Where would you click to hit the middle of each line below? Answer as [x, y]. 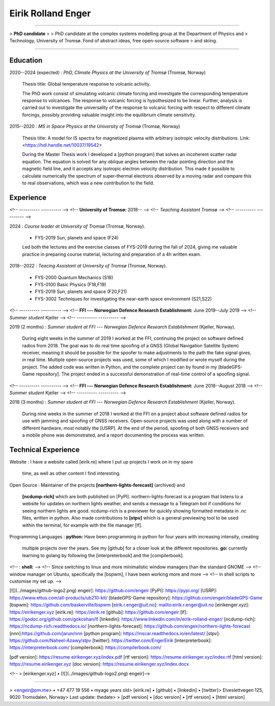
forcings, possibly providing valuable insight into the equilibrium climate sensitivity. [109, 115]
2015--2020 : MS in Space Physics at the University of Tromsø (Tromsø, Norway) [95, 126]
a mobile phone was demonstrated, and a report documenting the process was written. [114, 435]
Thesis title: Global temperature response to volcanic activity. [86, 84]
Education [26, 60]
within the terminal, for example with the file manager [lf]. [82, 525]
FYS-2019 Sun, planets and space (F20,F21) [81, 292]
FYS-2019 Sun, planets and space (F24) [77, 238]
